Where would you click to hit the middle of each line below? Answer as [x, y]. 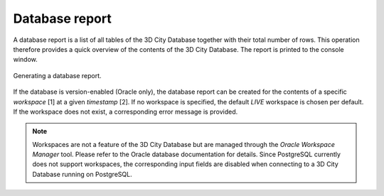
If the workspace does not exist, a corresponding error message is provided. [126, 111]
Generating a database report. [58, 75]
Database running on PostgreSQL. [82, 174]
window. [26, 60]
